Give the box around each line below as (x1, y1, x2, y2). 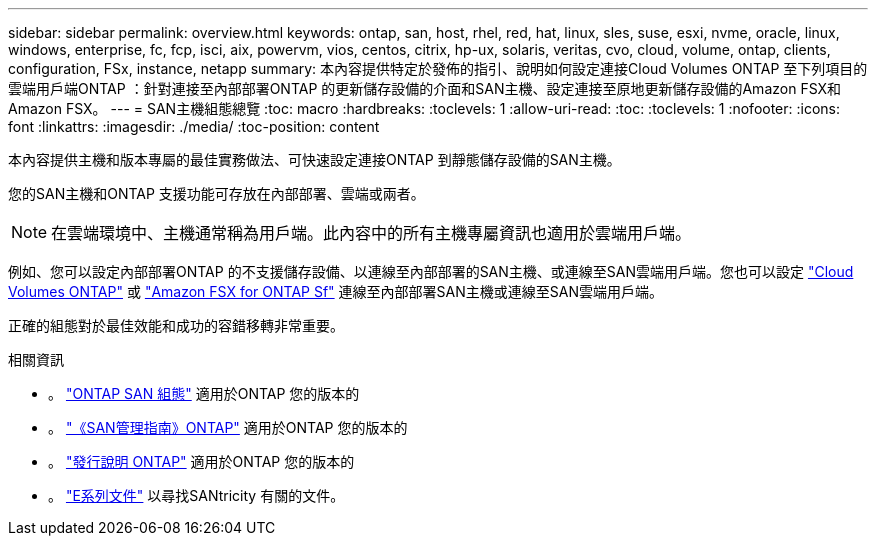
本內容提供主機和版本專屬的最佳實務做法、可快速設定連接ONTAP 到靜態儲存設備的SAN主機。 (8, 151, 621, 168)
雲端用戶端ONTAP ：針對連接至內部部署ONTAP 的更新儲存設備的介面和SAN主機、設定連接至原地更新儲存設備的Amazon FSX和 (8, 80, 842, 97)
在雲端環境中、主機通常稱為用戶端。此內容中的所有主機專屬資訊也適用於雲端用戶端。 (51, 223, 692, 243)
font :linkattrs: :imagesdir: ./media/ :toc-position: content (8, 118, 380, 135)
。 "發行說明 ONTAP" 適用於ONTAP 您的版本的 (48, 453, 355, 470)
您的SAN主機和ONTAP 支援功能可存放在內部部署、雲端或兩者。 (8, 185, 425, 202)
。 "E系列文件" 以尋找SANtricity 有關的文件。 (48, 487, 345, 504)
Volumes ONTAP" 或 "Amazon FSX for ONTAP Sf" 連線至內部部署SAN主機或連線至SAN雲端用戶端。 (8, 283, 663, 300)
